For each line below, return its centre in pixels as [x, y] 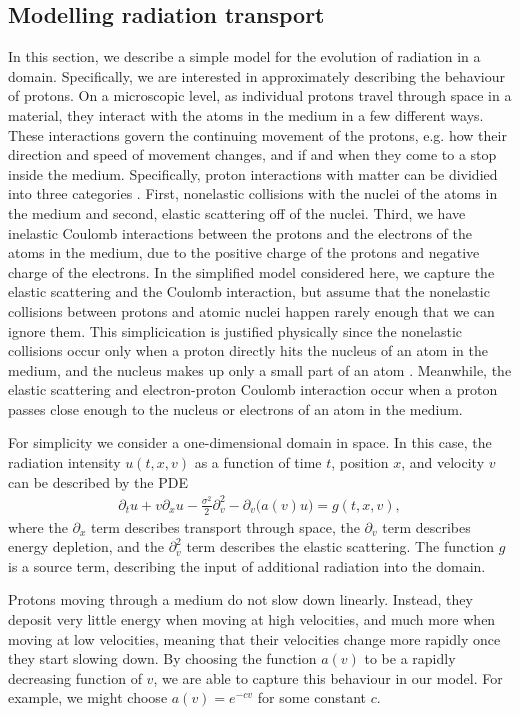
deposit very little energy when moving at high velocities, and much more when [252, 619]
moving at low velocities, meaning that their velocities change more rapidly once [254, 638]
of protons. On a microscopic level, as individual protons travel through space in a [260, 95]
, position [360, 462]
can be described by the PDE [98, 481]
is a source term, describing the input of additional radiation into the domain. [247, 565]
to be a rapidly [410, 658]
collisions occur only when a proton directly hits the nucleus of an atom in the [248, 350]
